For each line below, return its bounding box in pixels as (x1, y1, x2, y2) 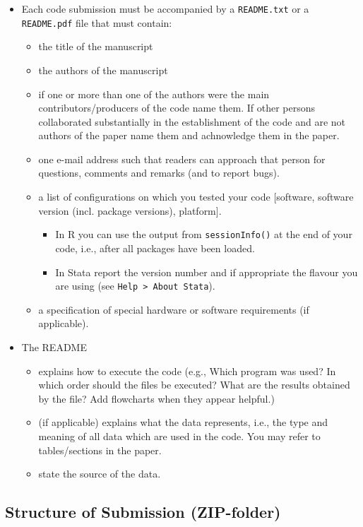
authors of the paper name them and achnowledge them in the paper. (38, 128, 340, 143)
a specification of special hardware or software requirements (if (38, 302, 309, 316)
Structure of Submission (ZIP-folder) (5, 501, 281, 523)
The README (21, 339, 87, 354)
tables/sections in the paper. (38, 442, 162, 457)
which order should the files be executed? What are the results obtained (38, 377, 350, 392)
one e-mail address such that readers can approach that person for (38, 151, 326, 166)
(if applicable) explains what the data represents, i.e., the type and (38, 415, 328, 430)
